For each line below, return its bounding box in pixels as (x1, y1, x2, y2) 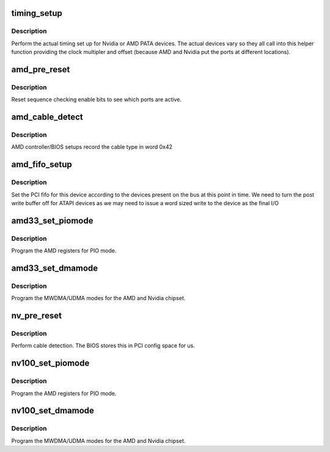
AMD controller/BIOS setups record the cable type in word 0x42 (11, 143, 173, 151)
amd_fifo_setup (11, 159, 73, 170)
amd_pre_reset (11, 64, 70, 75)
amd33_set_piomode (11, 215, 94, 226)
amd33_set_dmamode (11, 263, 98, 273)
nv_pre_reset (11, 311, 62, 321)
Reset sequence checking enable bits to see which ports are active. (11, 96, 182, 104)
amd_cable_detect (11, 112, 83, 122)
